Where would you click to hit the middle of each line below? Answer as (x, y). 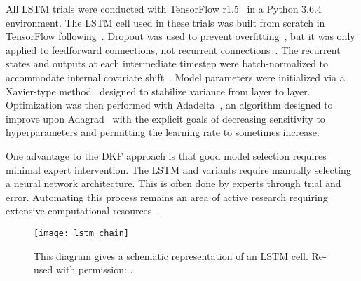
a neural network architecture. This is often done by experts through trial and (173, 183)
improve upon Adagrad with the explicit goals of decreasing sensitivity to (165, 118)
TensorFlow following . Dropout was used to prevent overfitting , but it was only (180, 36)
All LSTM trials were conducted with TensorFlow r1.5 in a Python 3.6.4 (164, 8)
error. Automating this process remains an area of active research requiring (167, 197)
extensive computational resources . (83, 211)
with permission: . (94, 269)
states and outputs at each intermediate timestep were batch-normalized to (167, 63)
